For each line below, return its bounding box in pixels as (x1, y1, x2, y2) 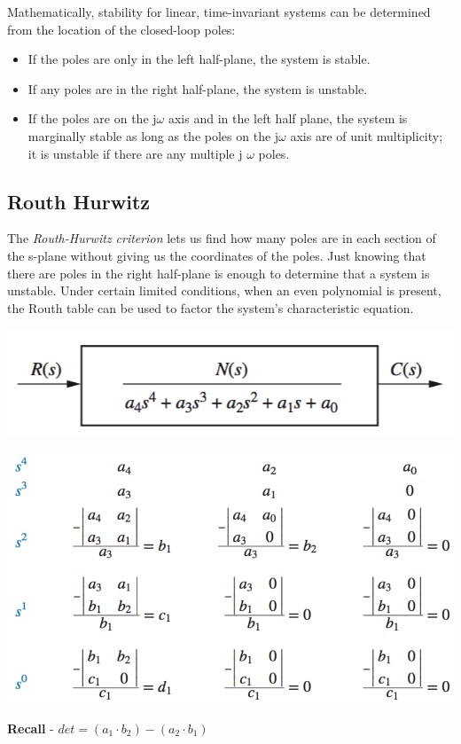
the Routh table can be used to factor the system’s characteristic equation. (7, 298, 414, 317)
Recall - (7, 718, 54, 737)
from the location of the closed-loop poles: (7, 20, 236, 38)
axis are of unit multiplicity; (290, 126, 443, 145)
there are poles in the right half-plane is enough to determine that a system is (7, 263, 430, 282)
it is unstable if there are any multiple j (27, 144, 243, 162)
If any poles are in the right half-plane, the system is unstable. (27, 79, 368, 98)
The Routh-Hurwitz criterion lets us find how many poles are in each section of (7, 229, 436, 247)
